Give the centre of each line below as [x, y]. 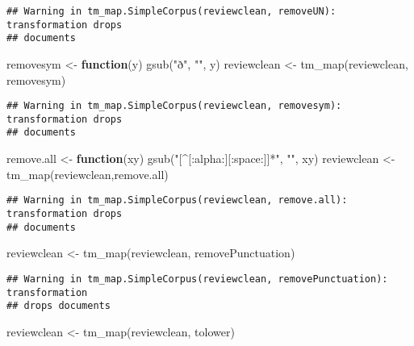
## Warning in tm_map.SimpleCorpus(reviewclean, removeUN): [171, 11]
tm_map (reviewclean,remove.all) [88, 174]
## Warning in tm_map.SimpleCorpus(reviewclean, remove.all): [177, 200]
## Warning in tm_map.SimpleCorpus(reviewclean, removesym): [174, 106]
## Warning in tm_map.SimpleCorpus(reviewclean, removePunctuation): [197, 279]
